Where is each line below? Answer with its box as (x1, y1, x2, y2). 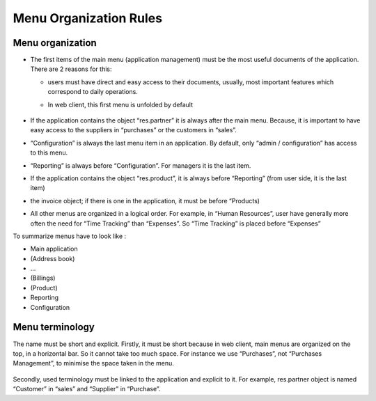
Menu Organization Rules (13, 10, 163, 26)
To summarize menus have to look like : (13, 232, 127, 240)
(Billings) (30, 274, 56, 282)
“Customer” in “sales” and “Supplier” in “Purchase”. (13, 385, 161, 393)
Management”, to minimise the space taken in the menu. (13, 359, 174, 368)
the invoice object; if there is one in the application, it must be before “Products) (30, 196, 260, 205)
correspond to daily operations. (47, 88, 139, 96)
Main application (30, 244, 78, 253)
